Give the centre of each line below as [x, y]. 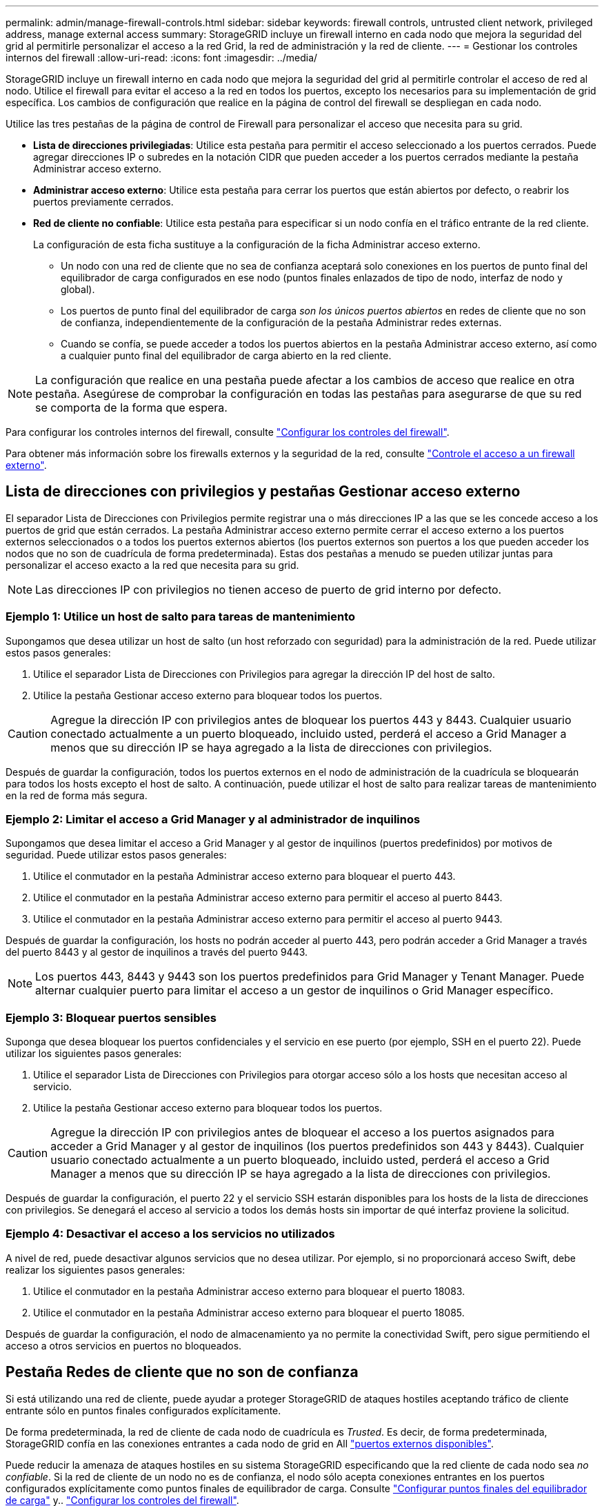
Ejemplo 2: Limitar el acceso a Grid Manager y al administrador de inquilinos [213, 819]
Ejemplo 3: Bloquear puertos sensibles [111, 1017]
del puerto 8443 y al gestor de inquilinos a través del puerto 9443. [157, 952]
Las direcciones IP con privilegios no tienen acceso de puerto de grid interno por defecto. [269, 589]
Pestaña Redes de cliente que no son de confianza [182, 1372]
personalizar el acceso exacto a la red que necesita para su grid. [152, 565]
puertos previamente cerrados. [103, 202]
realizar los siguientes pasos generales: [95, 1269]
